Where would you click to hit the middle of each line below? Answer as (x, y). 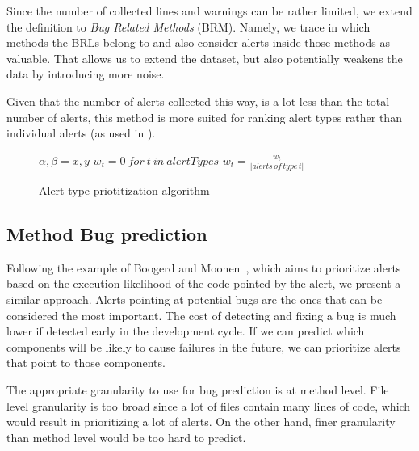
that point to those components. (86, 362)
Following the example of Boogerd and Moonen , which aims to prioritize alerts (204, 267)
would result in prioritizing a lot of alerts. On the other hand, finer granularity (201, 421)
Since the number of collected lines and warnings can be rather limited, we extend (209, 11)
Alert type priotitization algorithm (124, 190)
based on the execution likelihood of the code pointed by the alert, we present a (204, 283)
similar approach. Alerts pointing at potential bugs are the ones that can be (195, 299)
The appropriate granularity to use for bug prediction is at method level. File (198, 390)
